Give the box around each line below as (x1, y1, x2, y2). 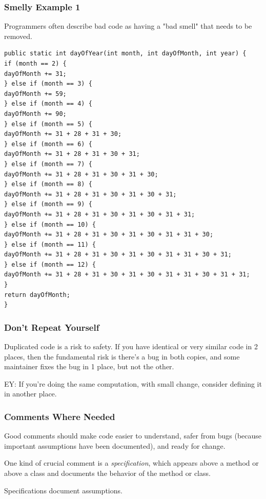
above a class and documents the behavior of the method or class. (4, 468, 211, 478)
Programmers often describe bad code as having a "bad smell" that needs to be (4, 21, 252, 31)
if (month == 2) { (4, 60, 67, 67)
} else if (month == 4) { (4, 100, 92, 108)
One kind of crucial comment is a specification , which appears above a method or (4, 457, 259, 468)
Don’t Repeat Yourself (4, 321, 99, 333)
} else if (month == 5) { (4, 120, 92, 128)
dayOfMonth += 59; (4, 90, 67, 97)
